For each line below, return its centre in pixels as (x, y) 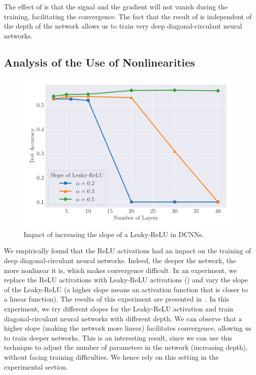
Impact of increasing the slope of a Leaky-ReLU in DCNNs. (114, 234)
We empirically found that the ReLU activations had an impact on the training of (128, 251)
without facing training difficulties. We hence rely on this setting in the (111, 357)
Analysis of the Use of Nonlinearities (100, 62)
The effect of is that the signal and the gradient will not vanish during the (116, 6)
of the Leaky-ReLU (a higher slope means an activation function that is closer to (126, 289)
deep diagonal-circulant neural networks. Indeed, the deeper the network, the (120, 260)
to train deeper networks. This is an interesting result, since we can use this (118, 337)
